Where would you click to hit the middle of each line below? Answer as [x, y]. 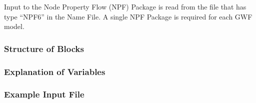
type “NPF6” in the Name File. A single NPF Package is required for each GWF [128, 16]
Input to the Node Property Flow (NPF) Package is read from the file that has [125, 6]
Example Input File [44, 94]
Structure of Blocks [44, 48]
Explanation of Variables [55, 71]
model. [14, 26]
